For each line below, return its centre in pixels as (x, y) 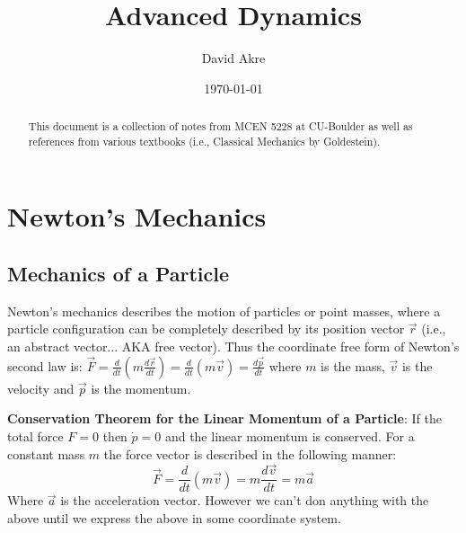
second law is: (45, 365)
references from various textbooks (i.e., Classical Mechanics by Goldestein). (204, 141)
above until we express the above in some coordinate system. (174, 518)
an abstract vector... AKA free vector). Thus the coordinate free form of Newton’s (233, 346)
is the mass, (353, 365)
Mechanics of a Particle (119, 273)
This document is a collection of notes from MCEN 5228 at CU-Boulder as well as (220, 126)
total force (35, 436)
